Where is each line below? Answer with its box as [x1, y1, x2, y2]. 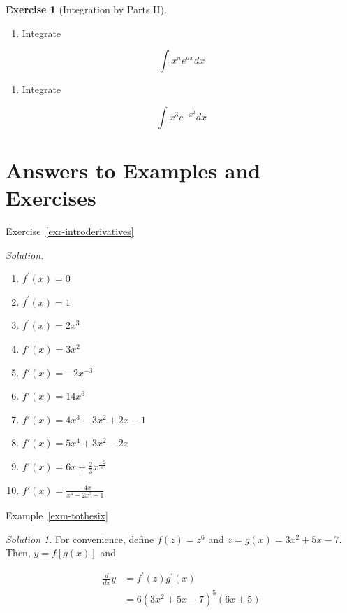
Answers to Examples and [6, 155, 261, 184]
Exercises [6, 183, 96, 212]
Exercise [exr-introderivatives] [6, 224, 134, 239]
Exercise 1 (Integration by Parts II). [6, 2, 167, 16]
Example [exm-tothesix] [6, 508, 108, 522]
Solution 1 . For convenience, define [6, 531, 154, 546]
